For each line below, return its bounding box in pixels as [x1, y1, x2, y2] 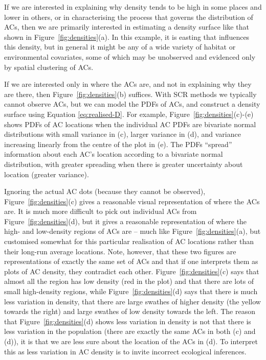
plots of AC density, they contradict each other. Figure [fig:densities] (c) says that [4, 266, 259, 276]
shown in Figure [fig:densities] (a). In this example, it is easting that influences [4, 31, 250, 42]
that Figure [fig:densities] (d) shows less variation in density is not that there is [4, 316, 251, 326]
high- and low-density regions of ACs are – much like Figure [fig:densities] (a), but [4, 226, 261, 236]
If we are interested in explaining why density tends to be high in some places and [4, 2, 262, 12]
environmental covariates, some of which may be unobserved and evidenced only [4, 51, 256, 62]
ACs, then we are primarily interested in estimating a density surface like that [4, 21, 249, 32]
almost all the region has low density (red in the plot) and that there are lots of [4, 276, 254, 286]
